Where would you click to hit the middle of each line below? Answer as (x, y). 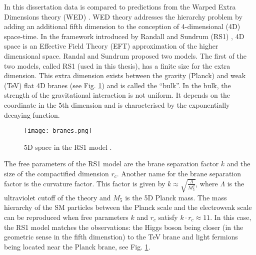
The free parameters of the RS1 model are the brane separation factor (111, 164)
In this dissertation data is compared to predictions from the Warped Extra (120, 7)
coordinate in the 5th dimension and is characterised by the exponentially (117, 104)
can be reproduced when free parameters (66, 217)
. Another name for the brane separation (179, 173)
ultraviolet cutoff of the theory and (57, 197)
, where (207, 183)
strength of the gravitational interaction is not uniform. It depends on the (117, 95)
